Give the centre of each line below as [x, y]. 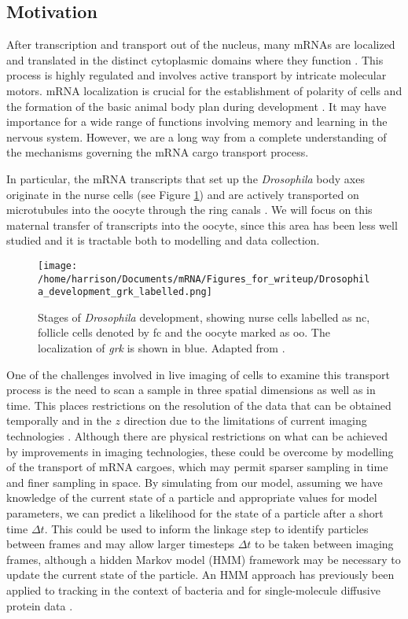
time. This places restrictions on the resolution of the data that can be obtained [199, 405]
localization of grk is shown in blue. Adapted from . [162, 348]
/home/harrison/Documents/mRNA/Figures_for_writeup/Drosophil [204, 279]
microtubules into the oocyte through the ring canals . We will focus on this [189, 210]
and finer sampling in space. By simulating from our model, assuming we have [195, 482]
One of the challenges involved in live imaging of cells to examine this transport [198, 374]
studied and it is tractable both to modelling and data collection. [163, 240]
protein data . [40, 605]
